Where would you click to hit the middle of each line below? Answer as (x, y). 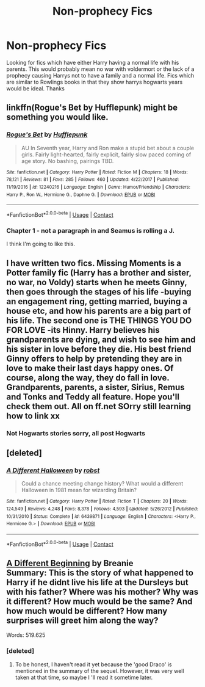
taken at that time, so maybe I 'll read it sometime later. (84, 677)
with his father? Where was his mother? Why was (103, 591)
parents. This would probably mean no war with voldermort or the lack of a (100, 69)
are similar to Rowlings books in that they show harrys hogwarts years (95, 82)
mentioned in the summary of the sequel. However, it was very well (99, 671)
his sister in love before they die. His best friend (99, 349)
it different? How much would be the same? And (99, 601)
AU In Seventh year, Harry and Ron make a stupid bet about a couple (108, 148)
